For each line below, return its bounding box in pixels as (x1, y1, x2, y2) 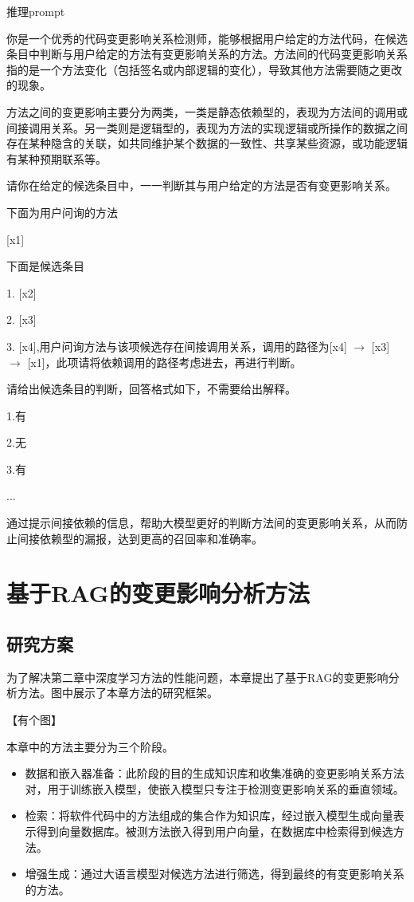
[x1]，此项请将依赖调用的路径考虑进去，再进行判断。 (27, 353, 302, 370)
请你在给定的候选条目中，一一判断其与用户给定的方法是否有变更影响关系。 (6, 177, 396, 194)
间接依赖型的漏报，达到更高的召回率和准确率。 (17, 530, 263, 546)
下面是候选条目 (6, 258, 84, 274)
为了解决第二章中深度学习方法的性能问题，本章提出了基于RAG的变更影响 (6, 668, 389, 685)
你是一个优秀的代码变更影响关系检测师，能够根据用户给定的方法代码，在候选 (6, 30, 408, 46)
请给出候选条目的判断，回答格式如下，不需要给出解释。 (6, 380, 296, 397)
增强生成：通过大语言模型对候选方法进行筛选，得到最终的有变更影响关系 (25, 865, 404, 882)
